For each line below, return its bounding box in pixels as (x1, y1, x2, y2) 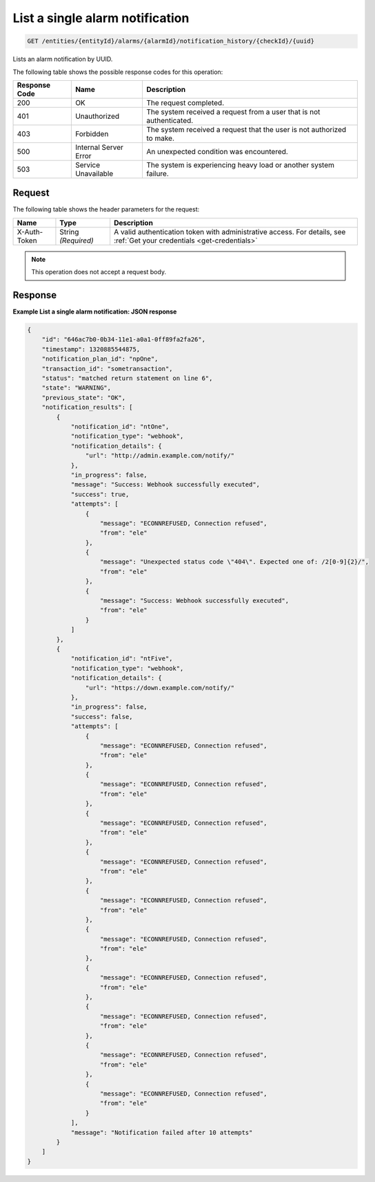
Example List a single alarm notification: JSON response (12, 307, 177, 316)
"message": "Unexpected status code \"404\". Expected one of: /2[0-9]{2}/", (100, 558, 369, 566)
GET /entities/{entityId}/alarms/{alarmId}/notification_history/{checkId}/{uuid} (27, 37, 315, 45)
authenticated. (145, 115, 194, 125)
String (59, 227, 79, 236)
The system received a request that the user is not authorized (145, 124, 347, 134)
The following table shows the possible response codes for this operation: (12, 68, 223, 76)
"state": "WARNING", (41, 384, 112, 392)
